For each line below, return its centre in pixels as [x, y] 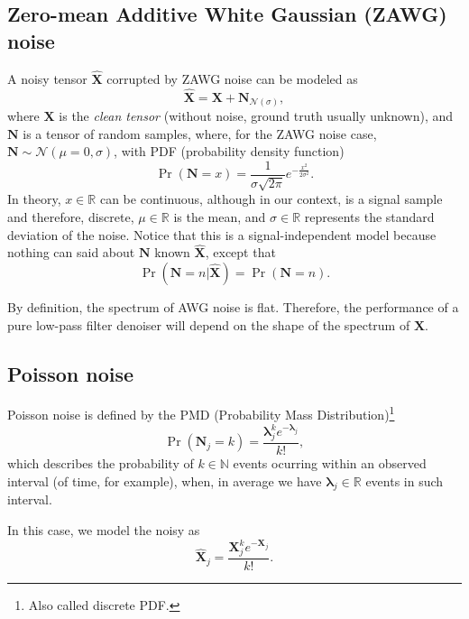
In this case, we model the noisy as [104, 529]
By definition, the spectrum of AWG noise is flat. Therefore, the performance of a [233, 306]
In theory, [34, 199]
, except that [240, 252]
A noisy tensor [47, 78]
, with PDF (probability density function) [229, 151]
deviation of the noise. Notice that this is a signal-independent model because [222, 234]
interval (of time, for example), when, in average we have [165, 480]
